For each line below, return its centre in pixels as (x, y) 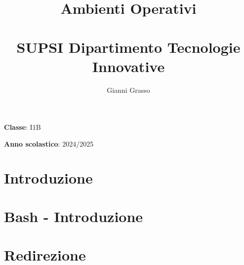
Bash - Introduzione (74, 216)
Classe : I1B (22, 127)
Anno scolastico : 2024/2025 (49, 143)
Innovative (128, 66)
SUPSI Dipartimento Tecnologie (128, 47)
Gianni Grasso (128, 90)
